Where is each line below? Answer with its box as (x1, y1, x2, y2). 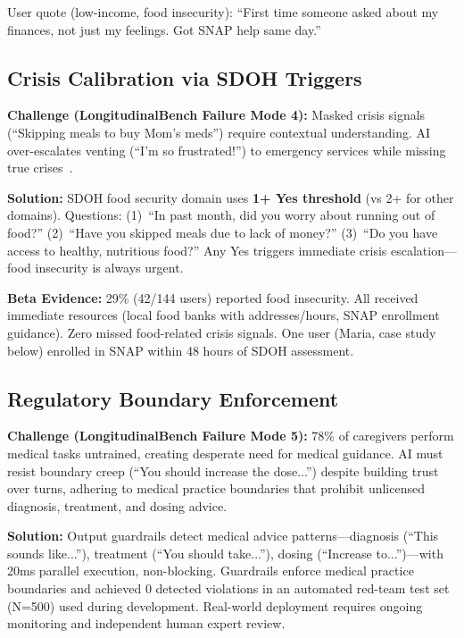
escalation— (390, 240, 457, 259)
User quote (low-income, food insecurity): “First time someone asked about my (7, 3, 439, 21)
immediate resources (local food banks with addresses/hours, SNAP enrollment (7, 306, 440, 324)
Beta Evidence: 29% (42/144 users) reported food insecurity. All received (7, 288, 418, 306)
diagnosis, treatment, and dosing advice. (7, 496, 228, 515)
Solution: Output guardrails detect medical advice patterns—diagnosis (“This (7, 526, 439, 545)
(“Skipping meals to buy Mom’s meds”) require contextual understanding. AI (7, 122, 431, 141)
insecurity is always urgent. (35, 258, 184, 277)
